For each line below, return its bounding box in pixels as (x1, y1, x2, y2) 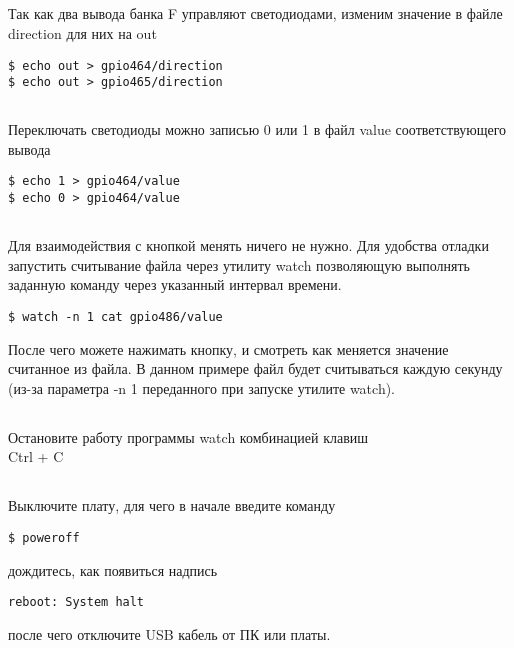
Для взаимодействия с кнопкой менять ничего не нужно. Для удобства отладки (8, 235, 489, 256)
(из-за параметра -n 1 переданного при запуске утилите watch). (8, 377, 396, 398)
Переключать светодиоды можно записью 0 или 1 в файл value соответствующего (8, 119, 507, 140)
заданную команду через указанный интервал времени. (8, 274, 342, 295)
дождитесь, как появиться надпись (8, 559, 218, 580)
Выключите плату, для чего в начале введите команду (8, 495, 336, 516)
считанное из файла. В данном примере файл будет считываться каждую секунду (8, 358, 503, 379)
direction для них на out (8, 22, 157, 43)
